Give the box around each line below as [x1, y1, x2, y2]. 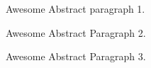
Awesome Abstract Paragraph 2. [6, 25, 146, 40]
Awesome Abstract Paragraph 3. [6, 49, 146, 64]
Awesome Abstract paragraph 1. [6, 1, 145, 16]
